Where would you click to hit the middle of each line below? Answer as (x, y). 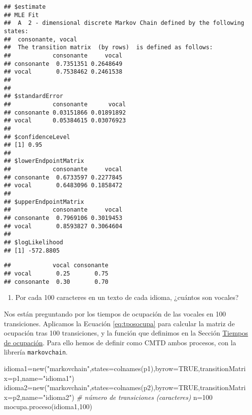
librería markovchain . (36, 352)
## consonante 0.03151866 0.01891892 (65, 112)
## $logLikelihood (34, 243)
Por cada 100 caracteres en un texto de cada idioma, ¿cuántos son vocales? (127, 297)
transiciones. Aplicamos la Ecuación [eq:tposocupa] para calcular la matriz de (119, 323)
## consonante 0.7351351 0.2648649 (63, 64)
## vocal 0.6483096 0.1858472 (63, 186)
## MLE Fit (21, 15)
